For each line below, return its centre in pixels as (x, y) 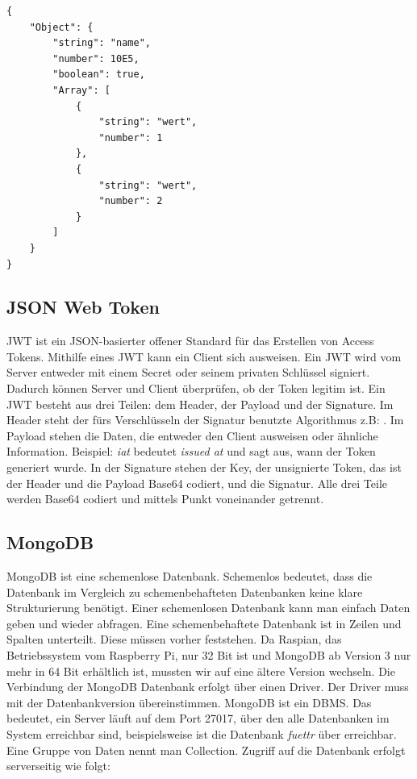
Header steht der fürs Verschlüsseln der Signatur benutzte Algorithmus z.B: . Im (205, 420)
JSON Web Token (83, 307)
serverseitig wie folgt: (58, 766)
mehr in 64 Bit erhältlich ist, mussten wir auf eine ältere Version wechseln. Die (201, 671)
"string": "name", (102, 43)
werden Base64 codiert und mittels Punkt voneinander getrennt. (165, 499)
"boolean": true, (99, 75)
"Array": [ (81, 90)
